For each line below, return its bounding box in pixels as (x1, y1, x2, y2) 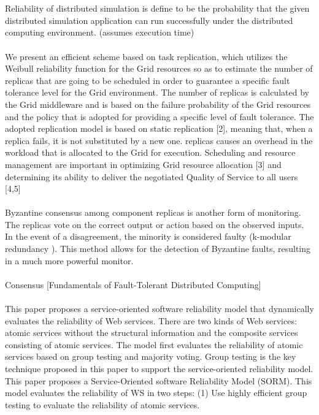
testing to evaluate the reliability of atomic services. (5, 398, 200, 411)
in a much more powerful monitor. (5, 254, 134, 267)
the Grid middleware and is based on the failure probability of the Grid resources (5, 97, 311, 110)
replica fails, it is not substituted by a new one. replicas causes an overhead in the (5, 134, 313, 147)
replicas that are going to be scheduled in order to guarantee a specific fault (5, 74, 290, 86)
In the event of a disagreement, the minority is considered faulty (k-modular (5, 230, 291, 243)
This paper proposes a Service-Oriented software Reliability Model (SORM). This (5, 374, 312, 387)
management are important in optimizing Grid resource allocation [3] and (5, 158, 282, 170)
